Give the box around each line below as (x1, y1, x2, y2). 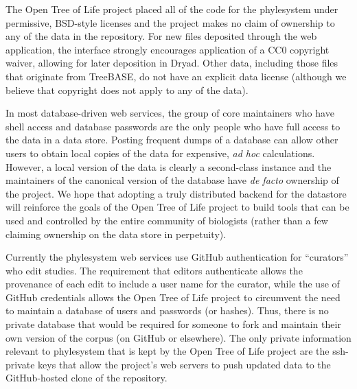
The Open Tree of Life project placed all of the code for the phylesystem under (5, 2, 338, 16)
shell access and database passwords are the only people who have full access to (5, 119, 341, 133)
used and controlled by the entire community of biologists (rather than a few (5, 213, 328, 227)
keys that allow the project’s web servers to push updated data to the (38, 357, 331, 371)
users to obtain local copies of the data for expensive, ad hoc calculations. (5, 145, 315, 160)
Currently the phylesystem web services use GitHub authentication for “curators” (5, 250, 349, 264)
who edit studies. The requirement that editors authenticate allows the (5, 263, 303, 277)
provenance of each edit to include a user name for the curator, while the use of (5, 276, 340, 291)
